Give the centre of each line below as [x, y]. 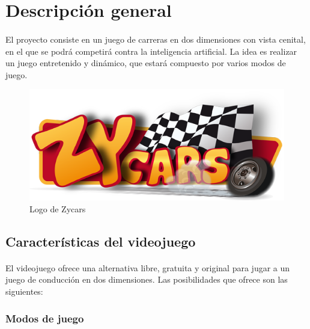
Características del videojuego [101, 241]
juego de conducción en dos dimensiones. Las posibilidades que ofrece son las [147, 279]
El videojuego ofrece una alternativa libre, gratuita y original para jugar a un [148, 267]
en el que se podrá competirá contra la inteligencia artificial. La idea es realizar [151, 51]
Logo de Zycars [58, 208]
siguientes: [24, 291]
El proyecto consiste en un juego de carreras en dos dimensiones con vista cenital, [156, 39]
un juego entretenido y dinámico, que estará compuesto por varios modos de [146, 63]
